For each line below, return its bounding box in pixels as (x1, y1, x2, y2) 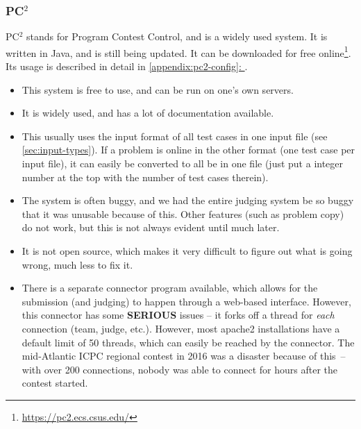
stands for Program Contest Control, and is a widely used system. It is (26, 29, 328, 44)
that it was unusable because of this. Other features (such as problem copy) (22, 206, 344, 221)
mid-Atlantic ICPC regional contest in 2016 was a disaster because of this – (22, 348, 346, 363)
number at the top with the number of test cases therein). (22, 169, 269, 184)
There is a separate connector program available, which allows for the (22, 280, 318, 295)
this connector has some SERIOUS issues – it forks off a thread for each (22, 308, 335, 322)
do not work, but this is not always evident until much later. (22, 220, 280, 235)
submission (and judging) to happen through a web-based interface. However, (22, 294, 351, 308)
